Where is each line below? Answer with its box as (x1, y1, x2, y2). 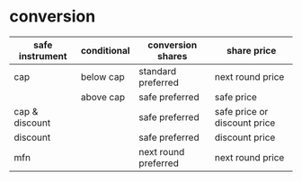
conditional (80, 44, 130, 56)
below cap (80, 70, 125, 82)
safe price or (214, 105, 269, 117)
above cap (80, 90, 126, 103)
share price (226, 44, 277, 56)
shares (156, 49, 188, 62)
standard (138, 65, 177, 77)
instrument (18, 49, 67, 62)
